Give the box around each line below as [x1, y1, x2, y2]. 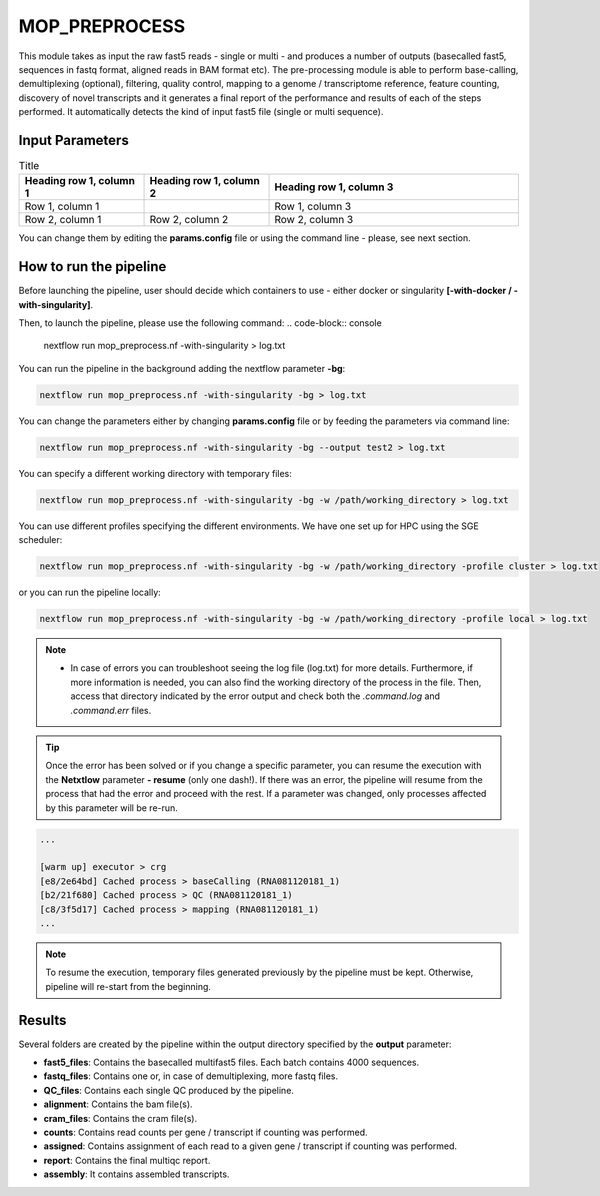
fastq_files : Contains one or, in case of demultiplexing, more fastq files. [43, 1070, 339, 1082]
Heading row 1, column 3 [274, 180, 394, 194]
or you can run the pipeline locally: [18, 586, 162, 599]
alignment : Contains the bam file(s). [43, 1098, 194, 1110]
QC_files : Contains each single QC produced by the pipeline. [43, 1084, 295, 1096]
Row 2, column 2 [149, 213, 229, 227]
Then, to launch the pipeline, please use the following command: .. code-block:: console [18, 317, 382, 329]
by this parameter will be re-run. [45, 801, 179, 814]
